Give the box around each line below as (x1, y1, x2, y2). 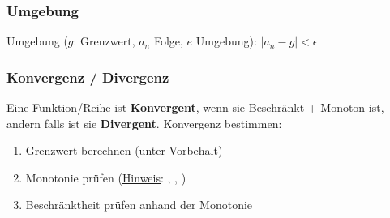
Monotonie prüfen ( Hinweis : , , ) (25, 169, 186, 186)
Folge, (153, 32, 183, 49)
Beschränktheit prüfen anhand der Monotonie (25, 196, 253, 213)
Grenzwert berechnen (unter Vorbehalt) (25, 142, 223, 159)
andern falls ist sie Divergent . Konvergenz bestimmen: (6, 114, 282, 131)
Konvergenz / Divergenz (6, 66, 169, 87)
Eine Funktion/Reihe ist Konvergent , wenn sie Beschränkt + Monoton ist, (6, 99, 384, 116)
